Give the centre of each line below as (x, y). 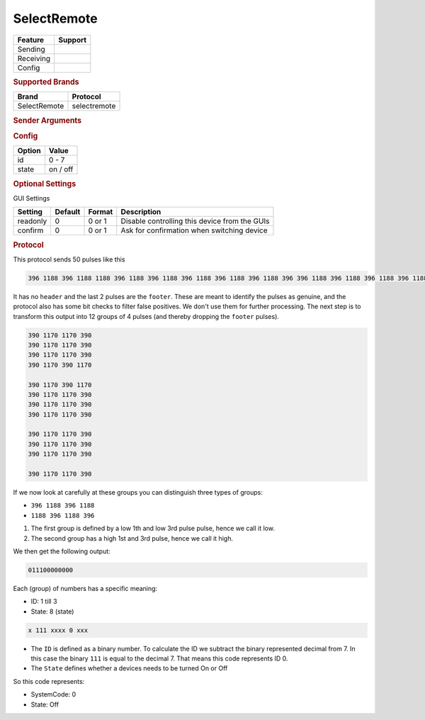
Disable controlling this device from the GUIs (195, 221)
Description (141, 212)
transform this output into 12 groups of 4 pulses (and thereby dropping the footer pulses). (146, 316)
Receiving (34, 58)
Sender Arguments (47, 120)
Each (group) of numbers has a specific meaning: (85, 588)
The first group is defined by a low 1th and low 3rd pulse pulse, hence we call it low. (153, 529)
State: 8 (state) (52, 611)
